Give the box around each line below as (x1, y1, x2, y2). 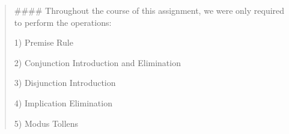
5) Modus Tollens (14, 117, 79, 129)
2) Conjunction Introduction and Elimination (14, 56, 181, 69)
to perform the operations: (14, 16, 112, 28)
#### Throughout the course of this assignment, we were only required (14, 4, 285, 16)
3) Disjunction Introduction (14, 76, 116, 89)
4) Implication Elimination (14, 96, 112, 109)
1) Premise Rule (14, 36, 73, 49)
